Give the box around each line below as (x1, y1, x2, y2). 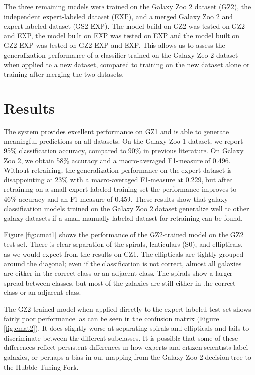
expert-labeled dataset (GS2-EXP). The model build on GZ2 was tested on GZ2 (4, 21, 245, 31)
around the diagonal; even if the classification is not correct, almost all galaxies (4, 258, 242, 268)
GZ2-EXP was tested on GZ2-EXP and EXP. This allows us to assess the (4, 40, 225, 50)
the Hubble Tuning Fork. (4, 361, 79, 372)
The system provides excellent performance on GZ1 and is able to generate (4, 126, 229, 136)
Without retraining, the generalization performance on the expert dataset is (4, 165, 232, 175)
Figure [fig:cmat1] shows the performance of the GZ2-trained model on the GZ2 (4, 229, 244, 239)
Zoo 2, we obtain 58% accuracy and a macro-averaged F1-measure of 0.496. (4, 155, 230, 165)
